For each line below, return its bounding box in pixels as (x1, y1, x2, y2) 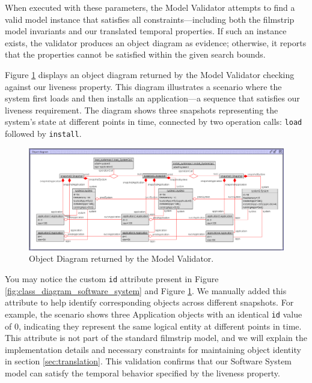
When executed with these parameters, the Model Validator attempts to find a (5, 1, 295, 13)
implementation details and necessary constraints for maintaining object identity (5, 343, 301, 355)
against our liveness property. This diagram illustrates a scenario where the (5, 80, 282, 92)
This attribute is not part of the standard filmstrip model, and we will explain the (5, 331, 307, 344)
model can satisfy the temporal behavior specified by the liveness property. (5, 366, 280, 379)
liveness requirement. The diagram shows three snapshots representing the (5, 103, 278, 116)
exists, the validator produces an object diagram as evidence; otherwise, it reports (5, 36, 307, 49)
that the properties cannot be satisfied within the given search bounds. (5, 48, 266, 61)
